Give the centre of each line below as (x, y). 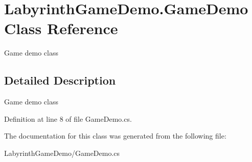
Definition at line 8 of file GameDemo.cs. (68, 118)
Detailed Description (60, 80)
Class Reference (61, 28)
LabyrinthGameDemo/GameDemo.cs (62, 153)
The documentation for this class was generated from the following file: (115, 136)
